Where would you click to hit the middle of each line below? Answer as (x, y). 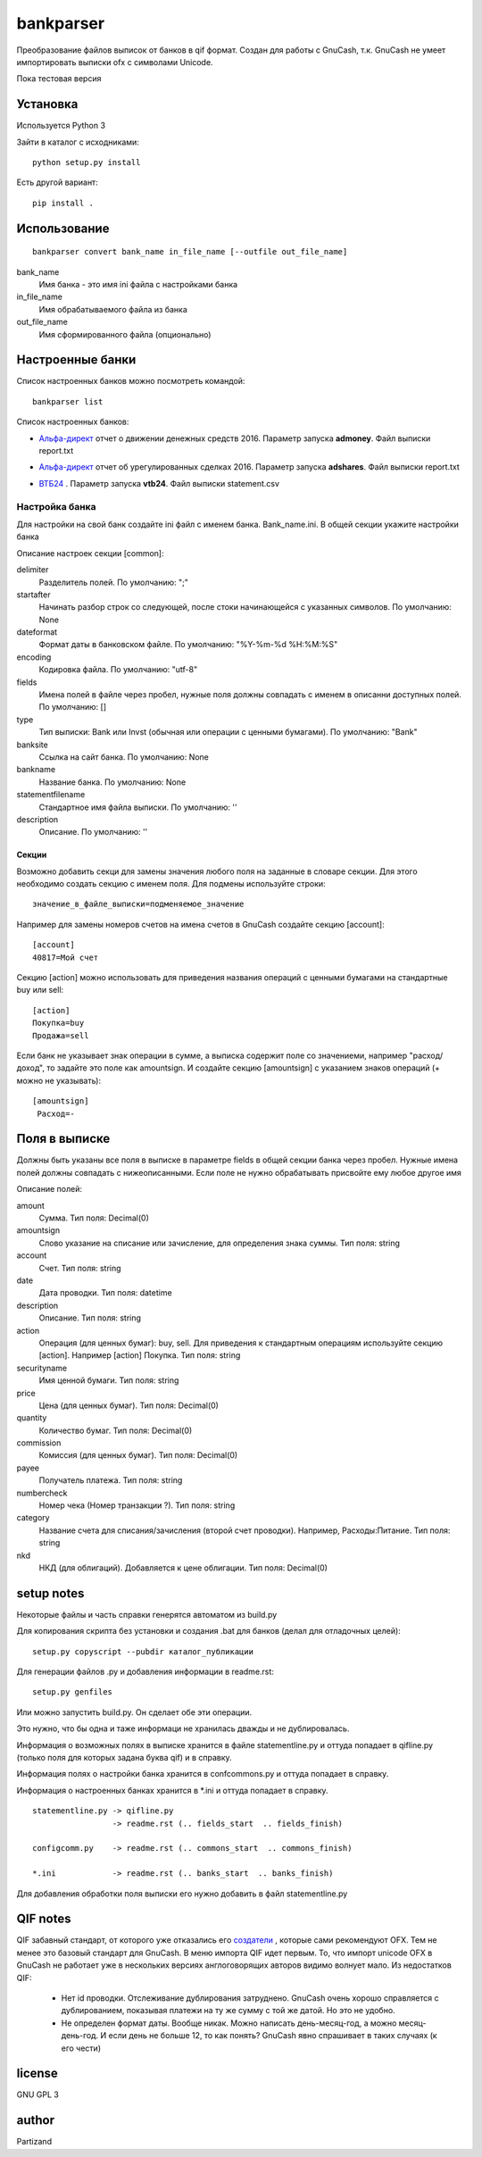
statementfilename (51, 795)
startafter (33, 595)
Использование (63, 228)
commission (39, 1443)
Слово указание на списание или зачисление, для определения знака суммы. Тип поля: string (220, 1243)
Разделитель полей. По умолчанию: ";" (114, 582)
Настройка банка (56, 506)
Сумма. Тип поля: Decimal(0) (94, 1218)
